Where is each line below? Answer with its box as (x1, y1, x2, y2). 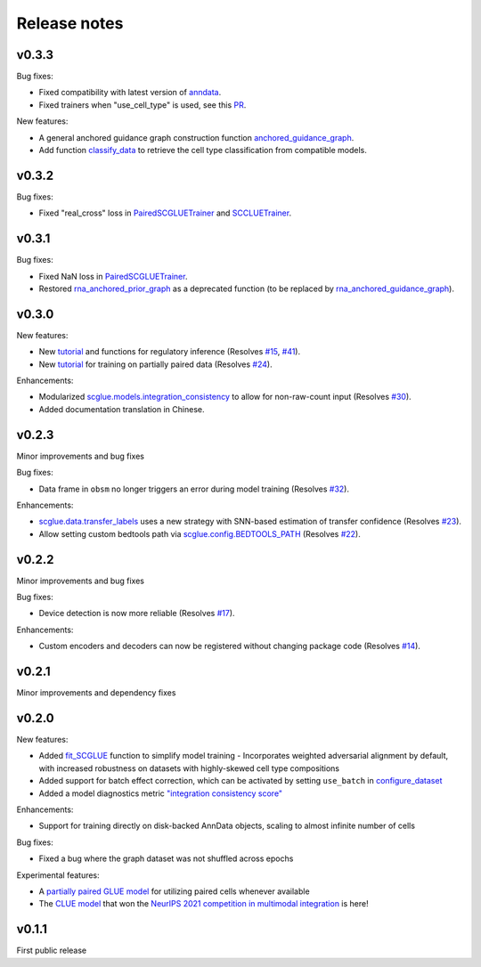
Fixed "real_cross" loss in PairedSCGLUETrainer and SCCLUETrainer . (38, 207, 292, 218)
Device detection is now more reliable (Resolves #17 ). (38, 608, 235, 619)
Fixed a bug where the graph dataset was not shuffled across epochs (38, 853, 294, 864)
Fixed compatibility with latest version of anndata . (38, 87, 222, 98)
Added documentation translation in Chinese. (38, 403, 205, 414)
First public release (16, 945, 87, 956)
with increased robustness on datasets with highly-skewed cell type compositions (38, 762, 340, 774)
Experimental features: (16, 869, 100, 881)
